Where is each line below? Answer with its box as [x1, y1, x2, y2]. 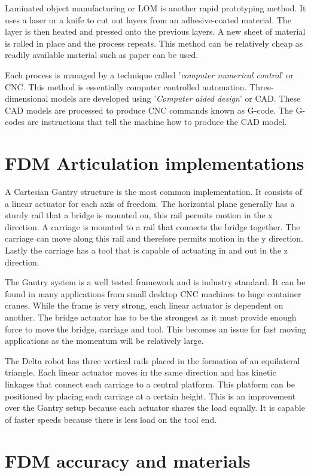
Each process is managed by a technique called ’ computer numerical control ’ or [5, 68, 294, 81]
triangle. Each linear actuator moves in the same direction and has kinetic [5, 366, 276, 379]
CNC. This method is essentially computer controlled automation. [5, 80, 247, 93]
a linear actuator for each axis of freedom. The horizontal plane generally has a [5, 197, 295, 209]
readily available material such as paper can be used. [5, 48, 199, 61]
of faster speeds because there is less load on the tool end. [5, 413, 217, 425]
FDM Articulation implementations [5, 151, 304, 175]
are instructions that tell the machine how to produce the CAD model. [27, 115, 287, 128]
